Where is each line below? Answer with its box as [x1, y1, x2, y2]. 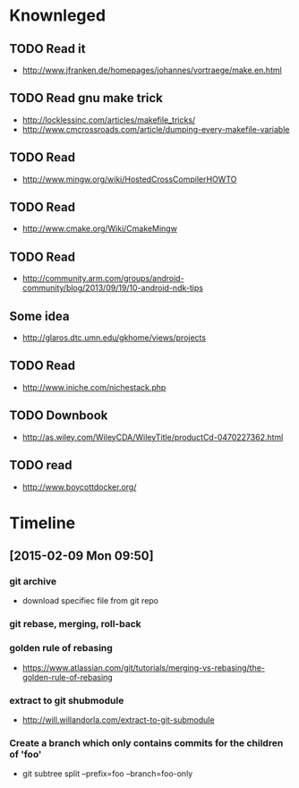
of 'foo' [9, 748, 42, 760]
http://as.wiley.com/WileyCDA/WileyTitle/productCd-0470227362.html [21, 432, 284, 442]
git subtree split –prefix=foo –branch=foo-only [21, 768, 193, 779]
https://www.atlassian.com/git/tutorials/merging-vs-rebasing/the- [21, 662, 266, 672]
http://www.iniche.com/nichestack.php [21, 381, 167, 392]
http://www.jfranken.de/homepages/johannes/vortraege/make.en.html [21, 64, 282, 75]
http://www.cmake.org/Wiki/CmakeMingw [21, 223, 177, 234]
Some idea [9, 308, 70, 323]
